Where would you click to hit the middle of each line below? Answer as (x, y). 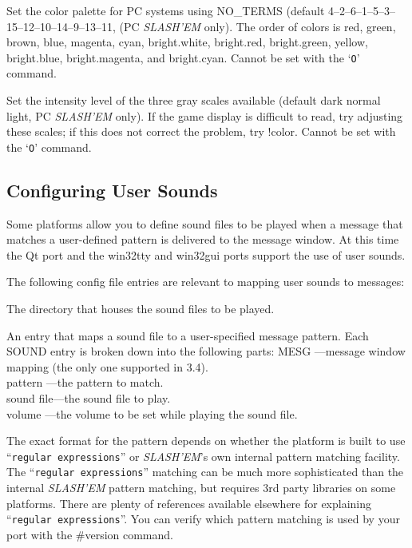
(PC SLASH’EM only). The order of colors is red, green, (257, 26)
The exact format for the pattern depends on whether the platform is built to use (206, 441)
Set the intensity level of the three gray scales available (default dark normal (194, 100)
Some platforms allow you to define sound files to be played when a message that (205, 223)
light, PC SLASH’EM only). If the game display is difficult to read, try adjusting (205, 115)
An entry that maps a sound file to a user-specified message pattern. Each (188, 335)
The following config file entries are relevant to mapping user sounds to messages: (206, 282)
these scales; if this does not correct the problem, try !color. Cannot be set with (201, 131)
